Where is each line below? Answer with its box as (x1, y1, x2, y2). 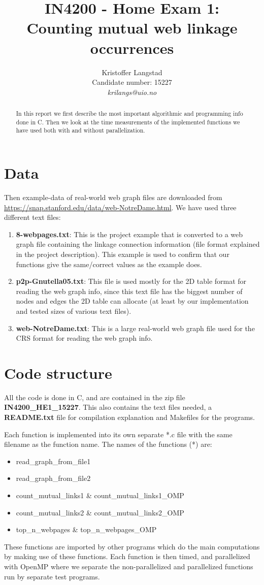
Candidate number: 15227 (92, 77, 172, 87)
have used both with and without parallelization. (16, 126, 145, 135)
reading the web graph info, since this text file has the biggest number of (16, 285, 243, 296)
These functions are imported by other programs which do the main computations (4, 541, 260, 551)
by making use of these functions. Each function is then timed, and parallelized (4, 551, 250, 562)
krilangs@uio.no (107, 86, 157, 97)
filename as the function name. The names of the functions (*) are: (4, 439, 212, 449)
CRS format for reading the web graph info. (16, 333, 153, 343)
